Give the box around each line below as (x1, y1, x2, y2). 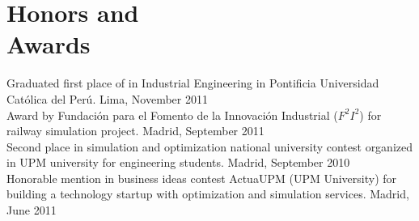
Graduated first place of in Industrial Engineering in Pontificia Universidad (6, 74, 379, 91)
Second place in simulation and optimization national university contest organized (6, 138, 413, 155)
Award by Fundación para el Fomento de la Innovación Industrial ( (6, 106, 338, 123)
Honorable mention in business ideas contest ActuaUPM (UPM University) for (6, 169, 397, 186)
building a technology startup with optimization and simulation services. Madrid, (6, 185, 409, 202)
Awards (6, 28, 91, 61)
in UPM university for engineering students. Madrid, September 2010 (6, 154, 350, 171)
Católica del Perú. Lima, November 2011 (6, 90, 208, 107)
